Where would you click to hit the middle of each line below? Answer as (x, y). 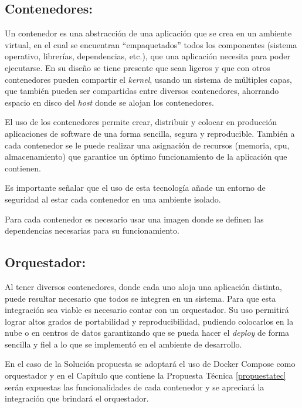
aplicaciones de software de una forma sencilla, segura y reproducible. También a (150, 133)
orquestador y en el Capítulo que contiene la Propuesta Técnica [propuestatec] (145, 375)
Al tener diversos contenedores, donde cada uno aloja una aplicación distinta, (143, 286)
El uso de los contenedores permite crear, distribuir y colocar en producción (141, 122)
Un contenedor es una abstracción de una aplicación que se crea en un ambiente (148, 33)
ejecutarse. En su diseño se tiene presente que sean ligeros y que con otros (138, 67)
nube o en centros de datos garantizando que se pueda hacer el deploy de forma (147, 333)
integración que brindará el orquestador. (77, 398)
